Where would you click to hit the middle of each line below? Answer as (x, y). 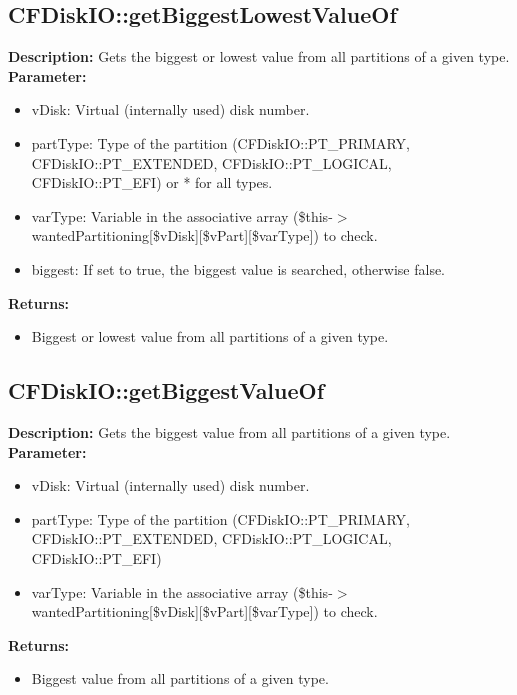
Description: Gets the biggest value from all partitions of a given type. (229, 431)
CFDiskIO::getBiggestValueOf (166, 390)
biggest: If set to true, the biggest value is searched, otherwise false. (238, 268)
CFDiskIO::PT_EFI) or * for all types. (152, 182)
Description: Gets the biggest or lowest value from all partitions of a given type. (259, 56)
